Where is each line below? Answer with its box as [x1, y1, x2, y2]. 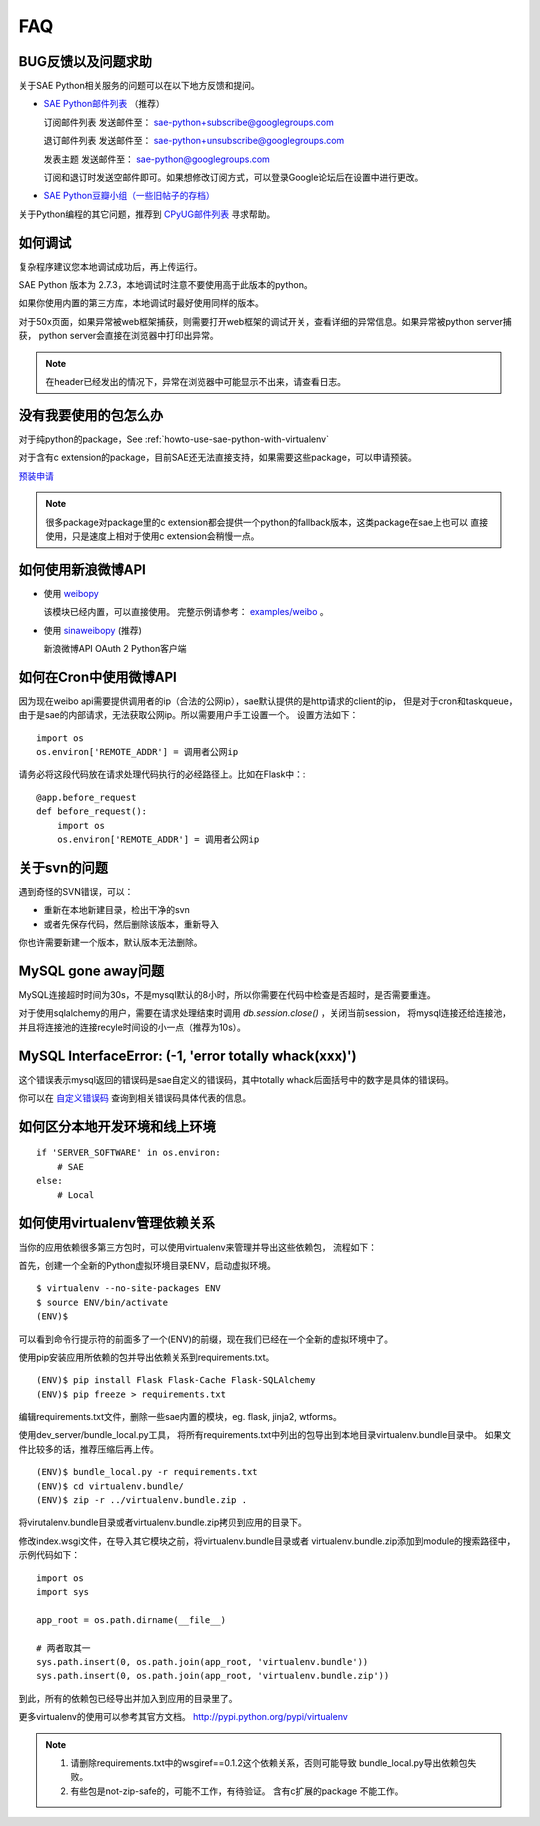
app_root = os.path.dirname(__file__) [36, 1614, 227, 1625]
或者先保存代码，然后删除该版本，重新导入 [43, 918, 219, 930]
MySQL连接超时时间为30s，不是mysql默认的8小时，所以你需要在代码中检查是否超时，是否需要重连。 [18, 989, 436, 1000]
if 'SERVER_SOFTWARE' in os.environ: [36, 1147, 222, 1159]
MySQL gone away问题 [18, 962, 165, 979]
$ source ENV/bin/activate [36, 1296, 169, 1308]
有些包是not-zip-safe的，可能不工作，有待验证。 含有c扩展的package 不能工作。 [70, 1785, 404, 1797]
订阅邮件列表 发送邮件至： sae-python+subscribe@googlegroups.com [43, 116, 335, 128]
